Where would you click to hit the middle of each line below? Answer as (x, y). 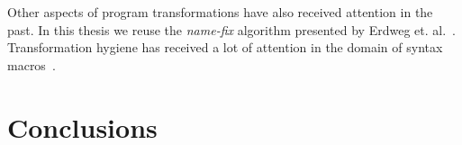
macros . (32, 64)
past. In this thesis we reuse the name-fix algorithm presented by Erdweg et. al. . (231, 29)
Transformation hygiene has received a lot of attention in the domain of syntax (225, 47)
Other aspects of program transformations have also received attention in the (220, 12)
